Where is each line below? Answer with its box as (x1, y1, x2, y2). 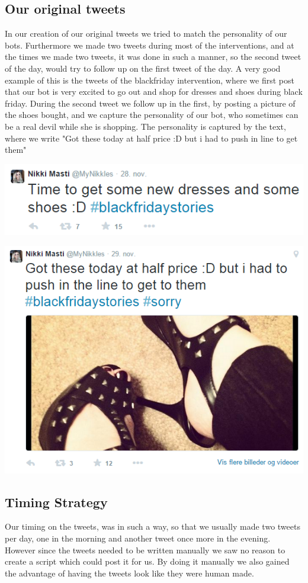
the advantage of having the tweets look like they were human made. (5, 566, 254, 579)
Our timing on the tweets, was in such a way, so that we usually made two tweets (5, 520, 300, 533)
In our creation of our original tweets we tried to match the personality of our (5, 27, 287, 40)
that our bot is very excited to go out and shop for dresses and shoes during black (5, 85, 303, 98)
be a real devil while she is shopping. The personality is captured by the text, (5, 120, 286, 132)
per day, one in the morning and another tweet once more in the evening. (5, 532, 271, 544)
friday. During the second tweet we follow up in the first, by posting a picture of (5, 97, 296, 109)
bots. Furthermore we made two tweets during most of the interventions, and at (5, 39, 294, 51)
